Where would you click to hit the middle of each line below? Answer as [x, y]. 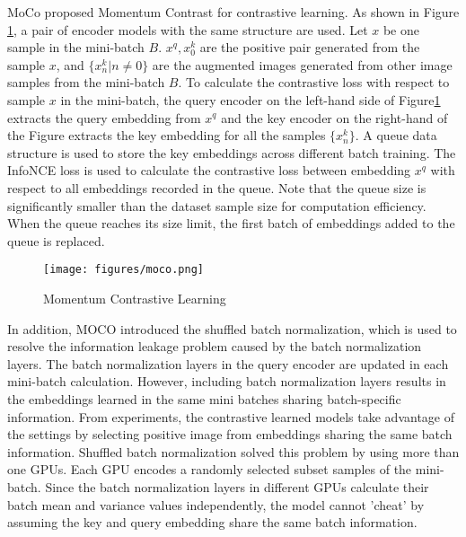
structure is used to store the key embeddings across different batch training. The [232, 152]
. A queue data [396, 135]
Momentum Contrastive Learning [135, 298]
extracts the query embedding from [104, 117]
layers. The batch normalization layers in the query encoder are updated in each [228, 363]
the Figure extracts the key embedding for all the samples [167, 135]
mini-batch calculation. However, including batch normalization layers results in [227, 381]
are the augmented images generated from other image [302, 64]
